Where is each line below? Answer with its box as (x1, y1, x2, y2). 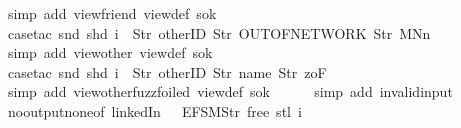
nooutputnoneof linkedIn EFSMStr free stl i (7, 100, 302, 121)
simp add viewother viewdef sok (7, 42, 213, 63)
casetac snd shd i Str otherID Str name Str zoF (7, 61, 327, 82)
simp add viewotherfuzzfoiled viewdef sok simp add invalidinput (7, 81, 453, 102)
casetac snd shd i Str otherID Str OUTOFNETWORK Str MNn (7, 22, 431, 43)
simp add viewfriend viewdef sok (7, 3, 217, 23)
